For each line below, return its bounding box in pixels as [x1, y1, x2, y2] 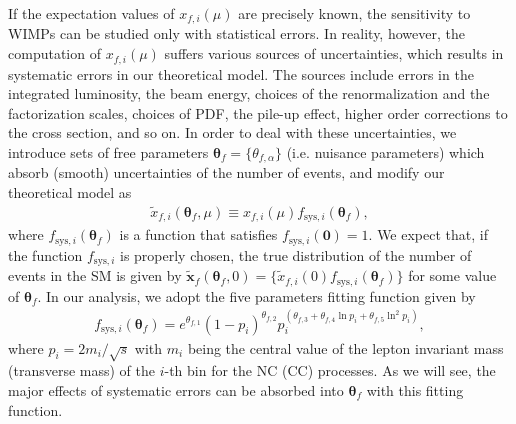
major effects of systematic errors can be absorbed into [8, 380, 344, 400]
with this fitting [366, 380, 464, 400]
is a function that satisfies [119, 224, 278, 245]
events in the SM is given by [8, 265, 182, 286]
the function [8, 244, 83, 265]
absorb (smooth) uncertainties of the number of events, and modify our [8, 162, 445, 183]
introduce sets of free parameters [8, 141, 209, 162]
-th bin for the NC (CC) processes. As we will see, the [164, 360, 496, 381]
